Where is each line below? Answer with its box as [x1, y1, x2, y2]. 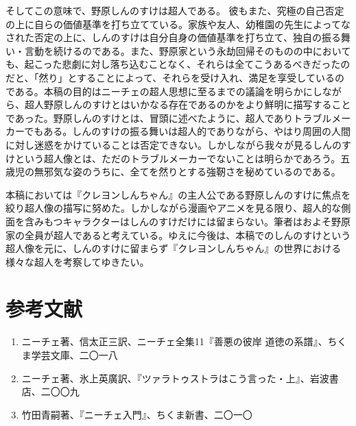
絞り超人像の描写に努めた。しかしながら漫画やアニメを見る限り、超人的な [5, 201, 342, 215]
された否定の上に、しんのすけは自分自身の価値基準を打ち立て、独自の [5, 30, 322, 45]
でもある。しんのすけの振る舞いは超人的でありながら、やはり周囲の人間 [24, 124, 351, 138]
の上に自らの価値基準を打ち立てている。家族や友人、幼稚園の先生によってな [5, 16, 351, 31]
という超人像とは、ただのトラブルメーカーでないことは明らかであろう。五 [14, 151, 351, 165]
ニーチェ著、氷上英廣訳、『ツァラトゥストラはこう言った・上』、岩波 [21, 371, 329, 385]
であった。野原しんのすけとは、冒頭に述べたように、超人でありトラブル [5, 110, 332, 125]
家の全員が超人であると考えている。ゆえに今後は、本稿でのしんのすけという [5, 227, 351, 242]
